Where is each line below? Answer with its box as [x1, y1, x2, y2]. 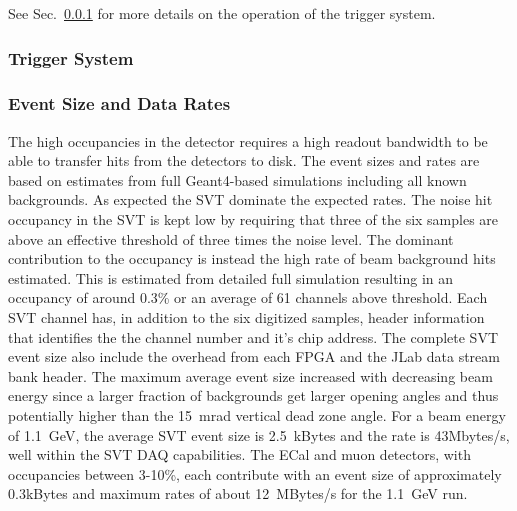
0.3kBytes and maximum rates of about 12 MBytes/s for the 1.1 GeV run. [8, 483, 468, 504]
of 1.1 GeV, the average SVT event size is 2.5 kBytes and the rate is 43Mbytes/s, [8, 424, 510, 445]
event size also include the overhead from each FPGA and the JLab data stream [8, 346, 500, 367]
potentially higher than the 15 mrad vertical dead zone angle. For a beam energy [8, 404, 506, 425]
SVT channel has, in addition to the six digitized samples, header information [8, 307, 485, 327]
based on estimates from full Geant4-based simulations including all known [8, 169, 467, 190]
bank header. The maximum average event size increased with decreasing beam [8, 365, 493, 386]
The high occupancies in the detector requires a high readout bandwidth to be [8, 130, 488, 151]
